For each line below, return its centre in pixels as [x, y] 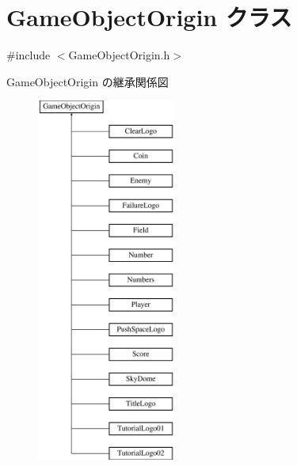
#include [29, 55]
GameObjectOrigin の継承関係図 [88, 81]
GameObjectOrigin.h [119, 55]
